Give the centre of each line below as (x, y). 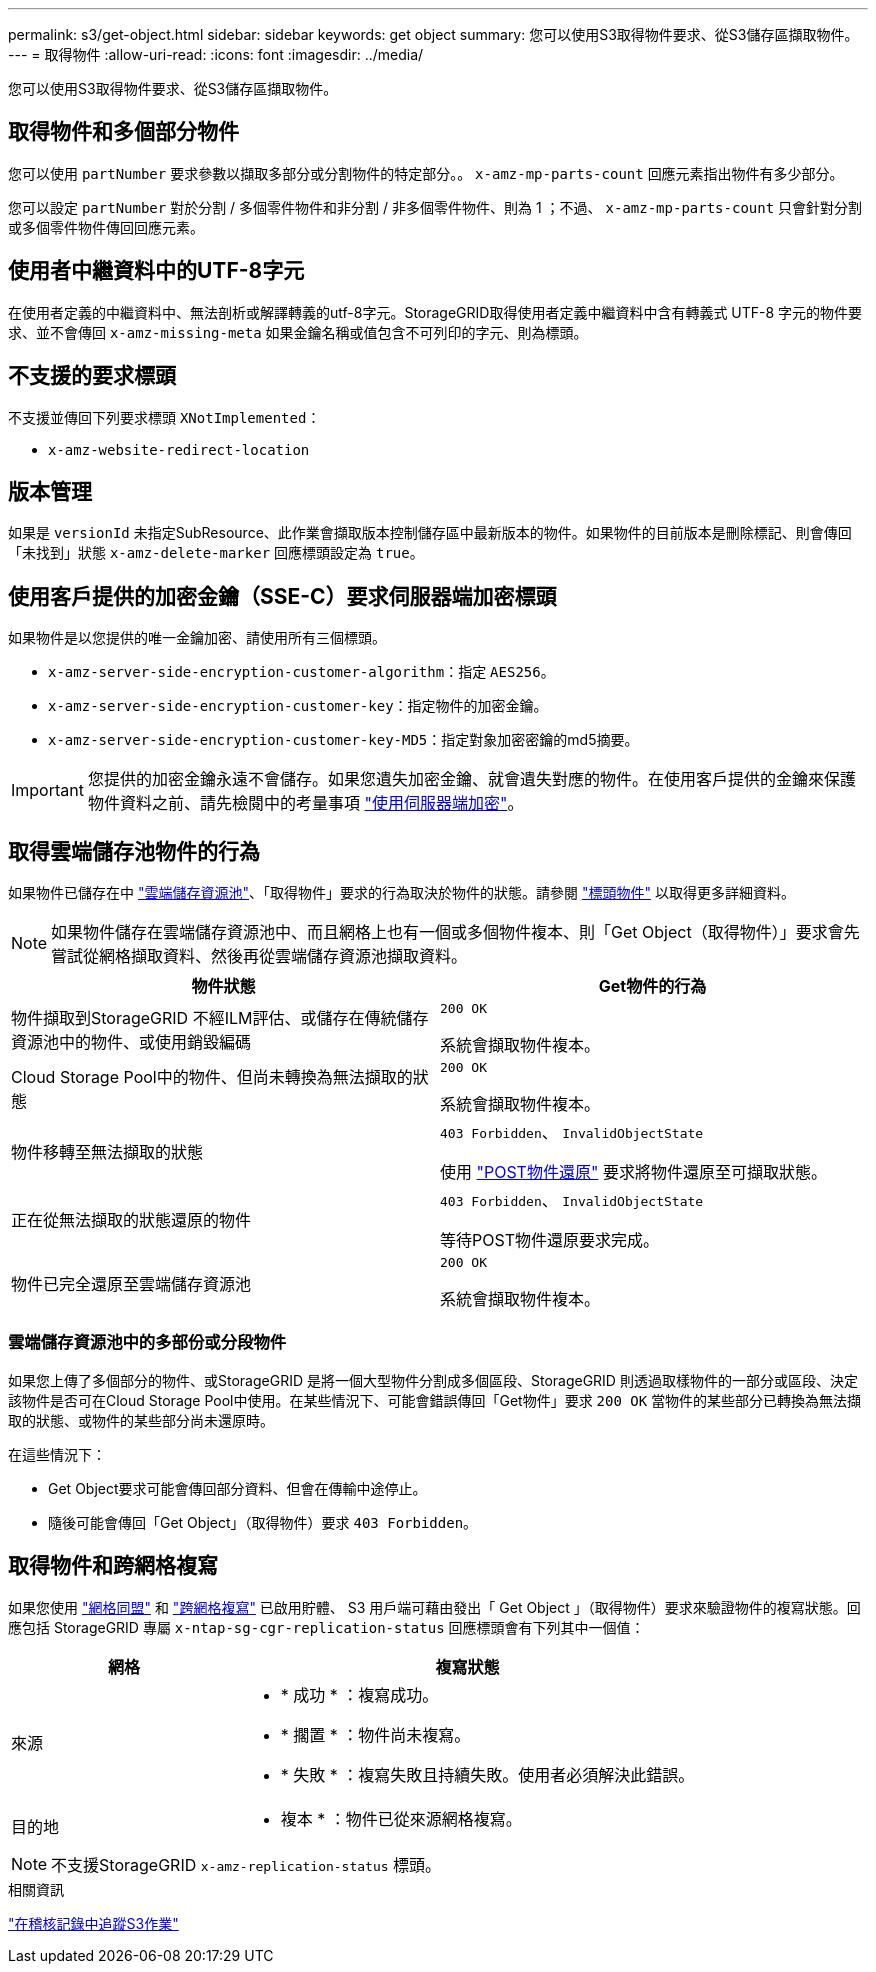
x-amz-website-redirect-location (179, 449)
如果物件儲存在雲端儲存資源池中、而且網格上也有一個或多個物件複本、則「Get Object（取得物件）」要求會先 (455, 932)
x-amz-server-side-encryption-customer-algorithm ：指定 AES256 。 (301, 672)
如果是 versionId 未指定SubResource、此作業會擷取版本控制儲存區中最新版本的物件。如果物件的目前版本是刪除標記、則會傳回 (430, 533)
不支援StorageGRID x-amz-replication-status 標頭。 (246, 1864)
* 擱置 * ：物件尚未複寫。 (375, 1734)
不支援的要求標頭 (92, 376)
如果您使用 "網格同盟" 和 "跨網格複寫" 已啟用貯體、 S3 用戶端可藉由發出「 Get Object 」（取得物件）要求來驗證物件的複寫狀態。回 (434, 1607)
